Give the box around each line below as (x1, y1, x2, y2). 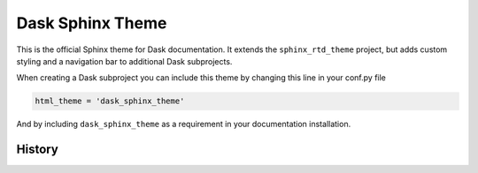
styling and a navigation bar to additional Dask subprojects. (16, 56, 233, 66)
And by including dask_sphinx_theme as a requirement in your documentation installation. (16, 119, 351, 130)
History (16, 142, 59, 157)
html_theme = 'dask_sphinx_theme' (35, 96, 185, 106)
